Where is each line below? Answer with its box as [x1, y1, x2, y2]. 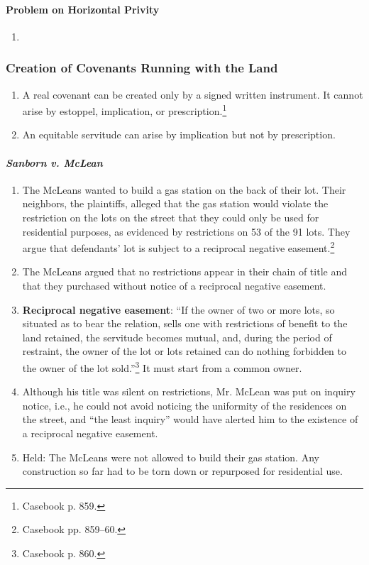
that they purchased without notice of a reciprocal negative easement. [22, 278, 326, 293]
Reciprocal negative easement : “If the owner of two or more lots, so [22, 302, 335, 317]
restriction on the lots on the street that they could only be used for [22, 210, 319, 225]
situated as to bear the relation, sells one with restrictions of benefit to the [22, 316, 348, 331]
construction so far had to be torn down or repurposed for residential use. [22, 463, 343, 478]
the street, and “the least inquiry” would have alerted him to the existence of [22, 412, 358, 427]
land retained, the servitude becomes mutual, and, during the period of [22, 329, 332, 344]
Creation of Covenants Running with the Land [6, 59, 278, 77]
